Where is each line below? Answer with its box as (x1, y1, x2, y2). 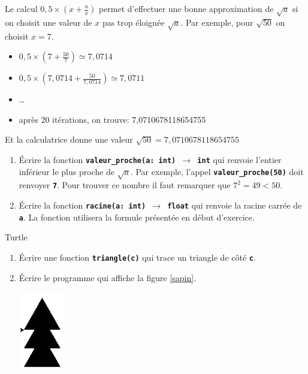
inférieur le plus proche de (19, 165, 115, 177)
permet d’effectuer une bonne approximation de (98, 2, 274, 14)
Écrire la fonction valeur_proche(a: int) (19, 153, 176, 165)
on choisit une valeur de (5, 16, 92, 28)
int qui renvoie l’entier (197, 153, 282, 165)
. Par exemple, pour (180, 16, 253, 28)
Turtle (5, 231, 28, 243)
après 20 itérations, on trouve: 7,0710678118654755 (19, 113, 206, 125)
